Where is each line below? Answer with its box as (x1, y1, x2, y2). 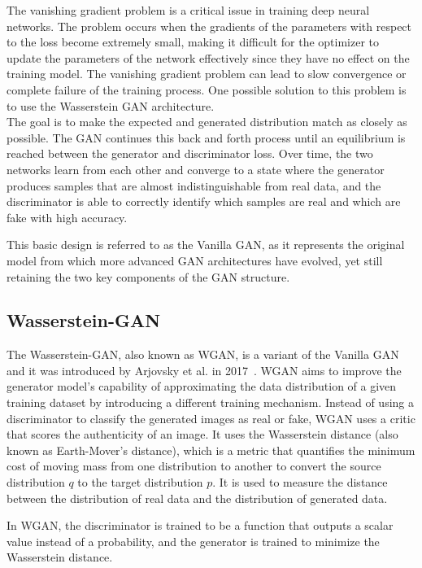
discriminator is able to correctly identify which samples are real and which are (7, 193, 401, 210)
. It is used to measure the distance (212, 474, 388, 491)
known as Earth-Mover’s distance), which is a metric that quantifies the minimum (7, 441, 415, 458)
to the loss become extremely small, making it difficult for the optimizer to (7, 33, 380, 50)
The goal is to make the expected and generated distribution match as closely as (7, 113, 407, 130)
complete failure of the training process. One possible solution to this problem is (7, 81, 407, 98)
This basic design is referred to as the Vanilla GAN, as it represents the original (7, 236, 405, 253)
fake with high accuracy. (7, 208, 128, 225)
